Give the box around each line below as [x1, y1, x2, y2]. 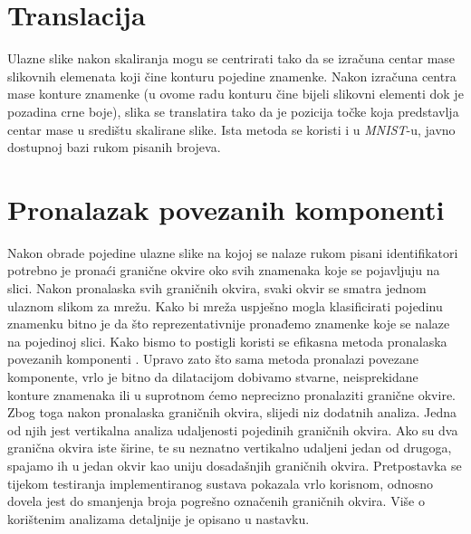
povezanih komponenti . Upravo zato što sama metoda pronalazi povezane [7, 349, 419, 368]
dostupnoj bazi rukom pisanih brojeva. [7, 138, 221, 157]
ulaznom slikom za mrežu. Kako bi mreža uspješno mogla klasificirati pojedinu [7, 296, 443, 315]
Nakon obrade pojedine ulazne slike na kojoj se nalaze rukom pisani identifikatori [7, 243, 458, 262]
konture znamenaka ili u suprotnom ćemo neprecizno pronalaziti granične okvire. [7, 385, 456, 404]
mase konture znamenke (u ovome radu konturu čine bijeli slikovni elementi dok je [7, 84, 464, 103]
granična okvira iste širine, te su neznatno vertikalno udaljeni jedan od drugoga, [7, 438, 452, 457]
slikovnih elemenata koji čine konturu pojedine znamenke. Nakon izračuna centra [7, 66, 457, 85]
